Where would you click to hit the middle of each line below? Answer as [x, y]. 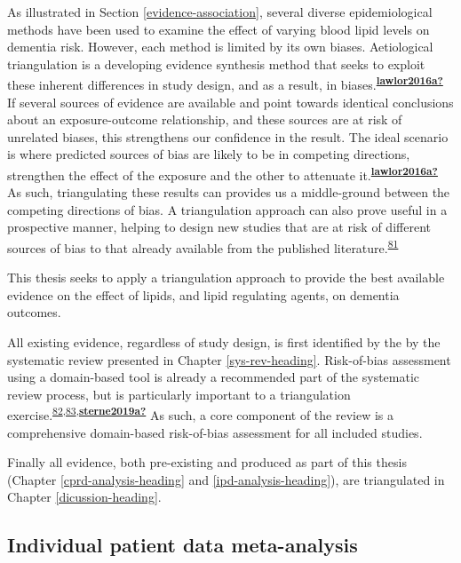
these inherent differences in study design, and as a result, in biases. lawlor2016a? [225, 83]
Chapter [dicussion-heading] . [84, 497]
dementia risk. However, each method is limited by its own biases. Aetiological [220, 47]
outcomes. [34, 312]
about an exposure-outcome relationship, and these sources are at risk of [205, 119]
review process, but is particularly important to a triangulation [179, 394]
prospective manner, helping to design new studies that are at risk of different [219, 227]
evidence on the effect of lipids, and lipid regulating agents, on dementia [203, 294]
